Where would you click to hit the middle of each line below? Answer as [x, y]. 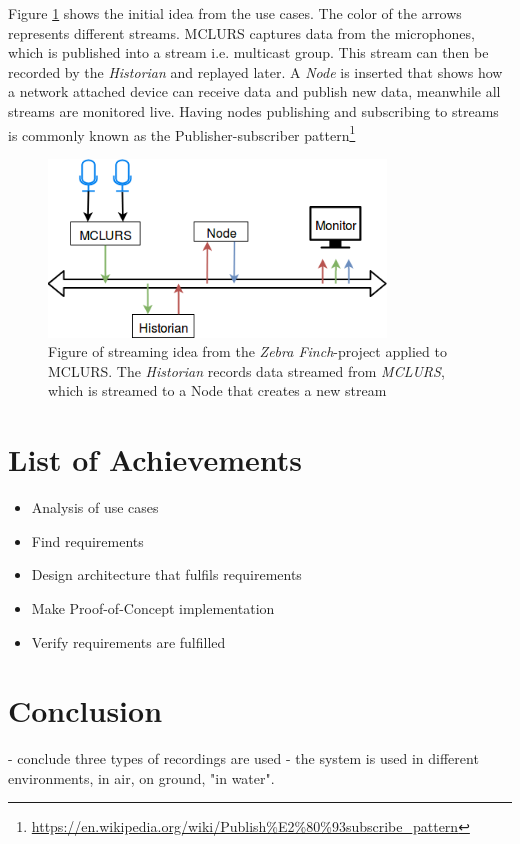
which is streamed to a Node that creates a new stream [217, 390]
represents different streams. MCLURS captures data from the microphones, [241, 32]
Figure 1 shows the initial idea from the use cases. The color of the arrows [235, 13]
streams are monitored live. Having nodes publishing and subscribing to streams [253, 110]
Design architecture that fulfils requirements [166, 574]
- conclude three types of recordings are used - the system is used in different [243, 758]
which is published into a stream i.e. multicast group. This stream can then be [248, 52]
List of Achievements [155, 459]
